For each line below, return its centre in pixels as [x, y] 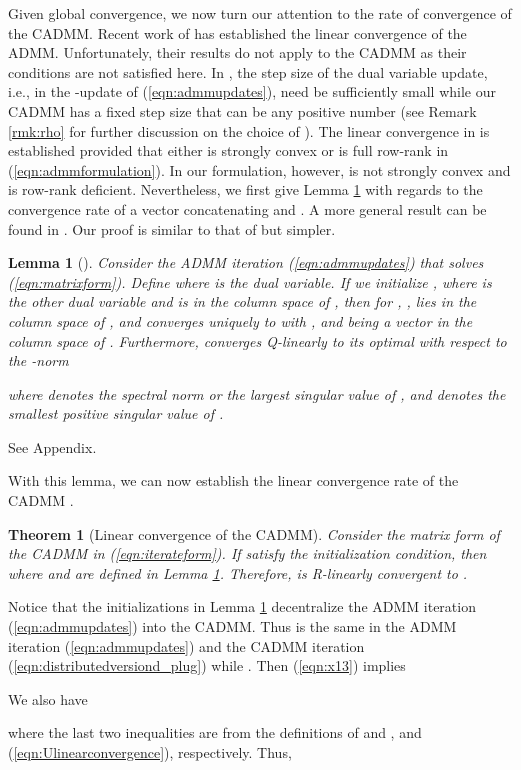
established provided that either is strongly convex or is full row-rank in [228, 150]
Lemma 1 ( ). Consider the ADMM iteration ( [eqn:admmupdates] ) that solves [246, 262]
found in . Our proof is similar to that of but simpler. [172, 228]
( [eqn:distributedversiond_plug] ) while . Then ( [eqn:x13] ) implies [207, 665]
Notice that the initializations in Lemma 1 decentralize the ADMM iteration [242, 606]
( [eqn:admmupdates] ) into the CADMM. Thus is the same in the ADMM [232, 626]
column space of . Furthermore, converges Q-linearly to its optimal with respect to [257, 340]
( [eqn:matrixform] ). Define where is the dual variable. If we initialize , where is [250, 281]
